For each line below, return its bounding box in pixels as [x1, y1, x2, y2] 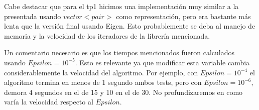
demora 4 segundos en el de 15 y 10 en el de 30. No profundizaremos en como [4, 86, 243, 97]
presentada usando [4, 11, 61, 21]
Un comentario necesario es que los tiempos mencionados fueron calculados [4, 47, 235, 58]
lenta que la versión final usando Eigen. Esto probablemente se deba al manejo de [4, 21, 255, 31]
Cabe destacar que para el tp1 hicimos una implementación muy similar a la [4, 1, 239, 11]
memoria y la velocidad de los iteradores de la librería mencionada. [4, 30, 210, 41]
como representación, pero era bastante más [116, 11, 251, 21]
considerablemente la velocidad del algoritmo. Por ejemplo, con [4, 67, 198, 77]
